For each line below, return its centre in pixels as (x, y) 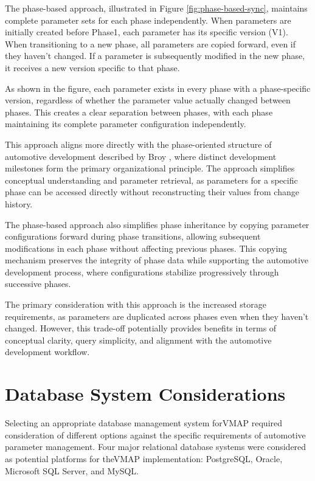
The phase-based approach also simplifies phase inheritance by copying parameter (157, 224)
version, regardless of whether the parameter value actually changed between (148, 100)
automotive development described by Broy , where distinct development (141, 156)
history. (19, 203)
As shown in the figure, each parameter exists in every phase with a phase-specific (158, 88)
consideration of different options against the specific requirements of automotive (155, 434)
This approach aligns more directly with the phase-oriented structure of (138, 144)
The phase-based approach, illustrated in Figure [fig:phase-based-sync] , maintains (156, 8)
